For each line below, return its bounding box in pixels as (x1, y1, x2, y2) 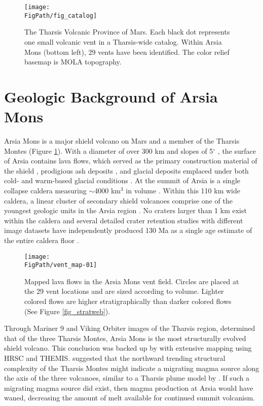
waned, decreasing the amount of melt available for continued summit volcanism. (4, 392, 255, 403)
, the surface (217, 145, 256, 156)
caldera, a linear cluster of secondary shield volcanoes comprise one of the (4, 195, 233, 206)
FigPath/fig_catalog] (24, 12, 97, 19)
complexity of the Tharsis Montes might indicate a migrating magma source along (4, 362, 259, 373)
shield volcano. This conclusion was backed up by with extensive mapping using (4, 343, 252, 353)
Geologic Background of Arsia (4, 86, 218, 107)
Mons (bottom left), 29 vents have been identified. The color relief (24, 46, 230, 57)
